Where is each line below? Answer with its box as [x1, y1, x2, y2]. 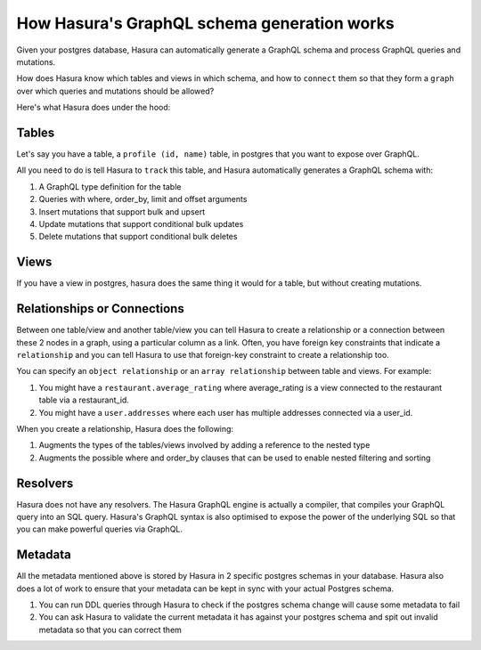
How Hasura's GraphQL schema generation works [16, 13, 395, 33]
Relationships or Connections [16, 301, 184, 316]
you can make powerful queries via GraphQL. [16, 524, 183, 534]
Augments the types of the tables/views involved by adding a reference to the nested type [38, 440, 371, 451]
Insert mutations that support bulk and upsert [38, 206, 206, 217]
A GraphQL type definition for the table [38, 181, 182, 191]
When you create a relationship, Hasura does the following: [16, 423, 234, 434]
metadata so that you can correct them [38, 624, 183, 635]
